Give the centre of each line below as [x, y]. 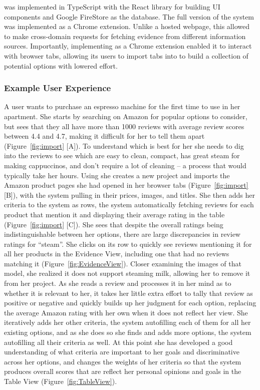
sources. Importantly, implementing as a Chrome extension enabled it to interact [128, 46]
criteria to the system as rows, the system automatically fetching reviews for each [129, 205]
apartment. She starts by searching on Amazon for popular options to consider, [126, 116]
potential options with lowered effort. [61, 65]
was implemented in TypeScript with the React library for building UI [112, 7]
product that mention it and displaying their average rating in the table [114, 214]
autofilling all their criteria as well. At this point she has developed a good [118, 342]
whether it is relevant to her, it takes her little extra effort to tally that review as [128, 293]
